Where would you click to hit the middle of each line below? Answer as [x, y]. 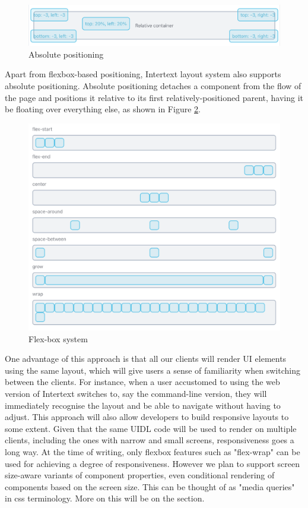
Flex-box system [58, 338]
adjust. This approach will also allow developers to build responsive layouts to [147, 417]
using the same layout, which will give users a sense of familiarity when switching [153, 370]
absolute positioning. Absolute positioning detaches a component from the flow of [153, 85]
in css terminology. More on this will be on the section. [105, 498]
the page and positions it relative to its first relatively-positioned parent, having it [154, 97]
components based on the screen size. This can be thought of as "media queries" [150, 486]
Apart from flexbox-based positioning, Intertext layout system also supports [143, 74]
